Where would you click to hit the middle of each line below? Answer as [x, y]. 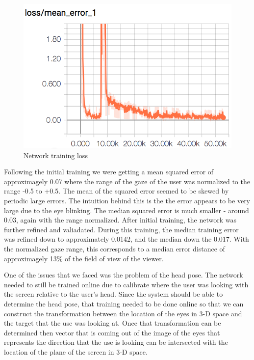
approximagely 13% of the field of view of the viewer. [84, 258]
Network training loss [56, 155]
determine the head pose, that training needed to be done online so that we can [124, 303]
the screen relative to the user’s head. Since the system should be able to [114, 294]
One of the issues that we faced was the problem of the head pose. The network [124, 275]
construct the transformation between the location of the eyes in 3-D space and [123, 313]
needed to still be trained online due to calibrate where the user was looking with [126, 284]
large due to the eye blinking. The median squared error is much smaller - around [127, 210]
